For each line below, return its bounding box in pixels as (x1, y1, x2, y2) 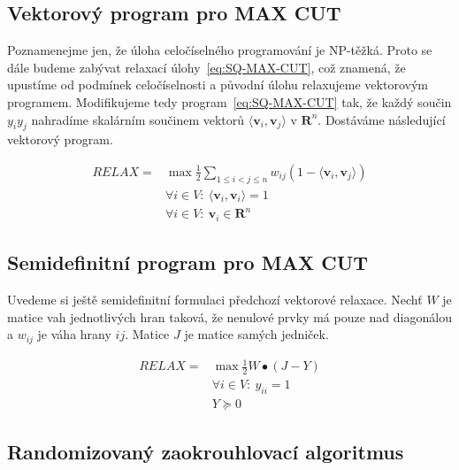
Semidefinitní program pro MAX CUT (7, 249, 369, 276)
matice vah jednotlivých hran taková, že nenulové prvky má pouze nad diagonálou (7, 307, 452, 326)
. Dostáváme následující (317, 110, 446, 128)
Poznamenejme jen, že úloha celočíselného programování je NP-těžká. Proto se (7, 41, 432, 59)
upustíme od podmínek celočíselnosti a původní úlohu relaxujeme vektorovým (7, 75, 428, 94)
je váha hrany (37, 325, 111, 343)
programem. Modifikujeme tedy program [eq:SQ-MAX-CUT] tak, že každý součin (7, 92, 452, 111)
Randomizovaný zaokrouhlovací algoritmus (7, 438, 404, 466)
